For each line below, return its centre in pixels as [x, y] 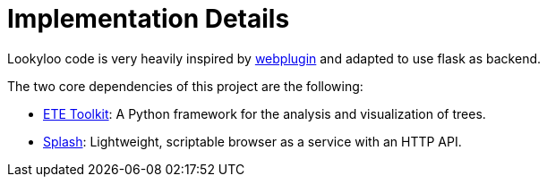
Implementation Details [149, 19]
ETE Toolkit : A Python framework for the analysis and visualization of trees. [265, 113]
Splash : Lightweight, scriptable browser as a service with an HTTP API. [252, 141]
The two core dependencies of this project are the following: [185, 86]
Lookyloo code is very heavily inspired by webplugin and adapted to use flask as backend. [274, 58]
